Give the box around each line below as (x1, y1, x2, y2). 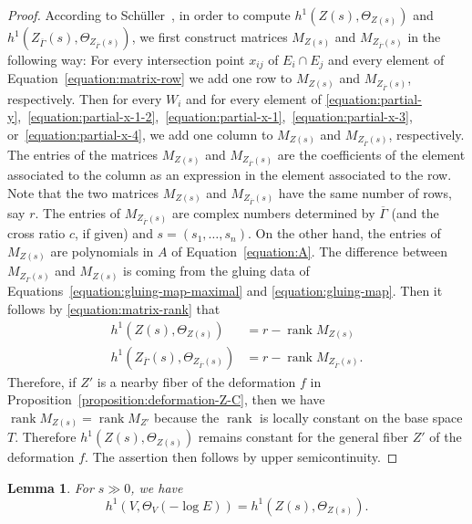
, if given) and (74, 224, 153, 243)
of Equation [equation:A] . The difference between (171, 241, 448, 260)
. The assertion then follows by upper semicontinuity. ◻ (85, 447, 398, 466)
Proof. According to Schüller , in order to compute (7, 5, 291, 24)
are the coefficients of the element (277, 145, 466, 164)
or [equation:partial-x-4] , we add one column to (7, 124, 273, 143)
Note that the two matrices (7, 183, 159, 202)
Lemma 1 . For (7, 478, 94, 498)
